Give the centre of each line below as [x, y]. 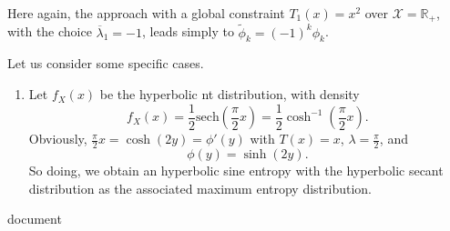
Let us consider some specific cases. [106, 63]
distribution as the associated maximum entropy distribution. [200, 188]
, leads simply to [188, 31]
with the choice [50, 31]
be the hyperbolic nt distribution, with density [230, 94]
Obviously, [58, 139]
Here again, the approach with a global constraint [146, 13]
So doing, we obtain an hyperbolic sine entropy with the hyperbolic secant [236, 170]
